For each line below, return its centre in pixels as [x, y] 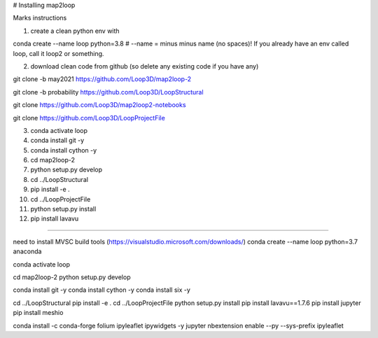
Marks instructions [40, 18]
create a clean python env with [75, 31]
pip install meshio [38, 313]
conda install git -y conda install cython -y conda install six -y [101, 290]
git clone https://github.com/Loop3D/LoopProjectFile [89, 118]
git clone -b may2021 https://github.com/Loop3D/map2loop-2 [102, 79]
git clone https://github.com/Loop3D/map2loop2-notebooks [99, 105]
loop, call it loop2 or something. [58, 53]
